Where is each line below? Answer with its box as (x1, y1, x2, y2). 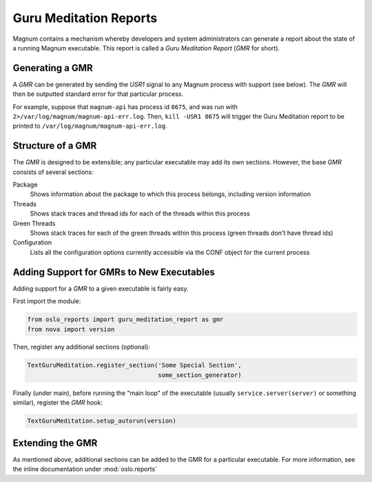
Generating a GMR (12, 62, 93, 74)
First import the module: (12, 297, 81, 305)
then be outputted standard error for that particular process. (12, 90, 184, 98)
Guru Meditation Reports (12, 10, 158, 26)
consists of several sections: (12, 168, 94, 176)
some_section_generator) (158, 371, 242, 379)
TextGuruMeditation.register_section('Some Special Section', (27, 361, 242, 369)
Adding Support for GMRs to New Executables (12, 266, 215, 278)
